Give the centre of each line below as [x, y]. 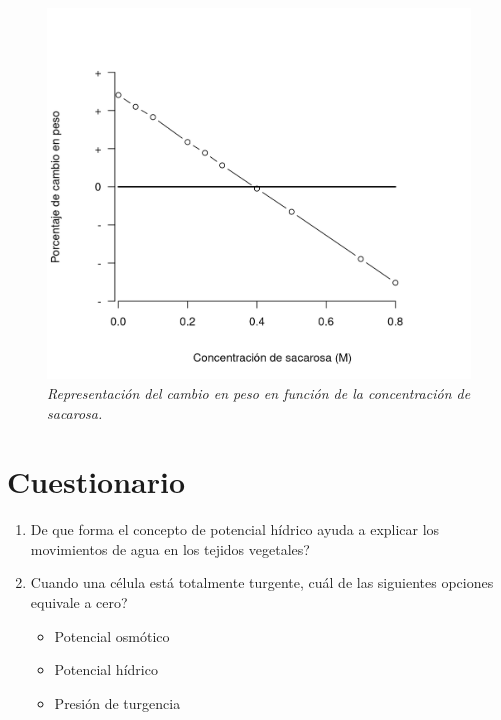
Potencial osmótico [112, 635]
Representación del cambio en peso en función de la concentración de [259, 392]
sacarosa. [75, 412]
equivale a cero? [79, 602]
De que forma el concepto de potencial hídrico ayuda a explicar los [235, 529]
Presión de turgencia [117, 702]
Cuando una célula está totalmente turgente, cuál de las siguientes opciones [262, 582]
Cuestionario [96, 481]
